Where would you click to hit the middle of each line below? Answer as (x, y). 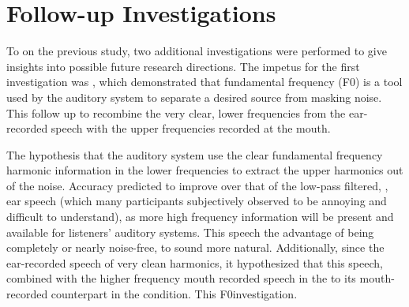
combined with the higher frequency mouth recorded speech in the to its (181, 278)
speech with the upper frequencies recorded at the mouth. (191, 128)
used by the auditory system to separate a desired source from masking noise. (194, 97)
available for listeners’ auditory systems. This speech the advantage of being (190, 232)
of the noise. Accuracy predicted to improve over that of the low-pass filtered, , (197, 185)
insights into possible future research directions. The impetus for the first (183, 66)
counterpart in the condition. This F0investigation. (174, 294)
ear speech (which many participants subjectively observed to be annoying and (197, 201)
